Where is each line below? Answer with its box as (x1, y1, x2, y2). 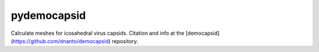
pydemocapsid (11, 9, 86, 22)
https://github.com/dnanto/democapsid (12, 37, 109, 44)
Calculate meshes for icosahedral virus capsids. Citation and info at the (11, 30, 184, 37)
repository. (112, 37, 138, 44)
